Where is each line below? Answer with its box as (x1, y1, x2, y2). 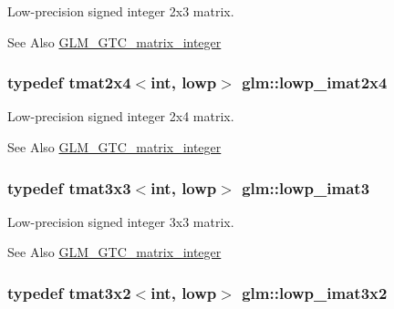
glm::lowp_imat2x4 (242, 71, 388, 94)
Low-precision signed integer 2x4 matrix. (7, 107, 234, 126)
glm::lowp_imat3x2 (242, 281, 388, 304)
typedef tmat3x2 (7, 281, 131, 304)
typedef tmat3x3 (7, 176, 131, 199)
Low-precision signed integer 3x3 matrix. (7, 211, 234, 231)
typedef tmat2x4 (7, 71, 131, 94)
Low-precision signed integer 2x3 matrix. (7, 2, 234, 20)
